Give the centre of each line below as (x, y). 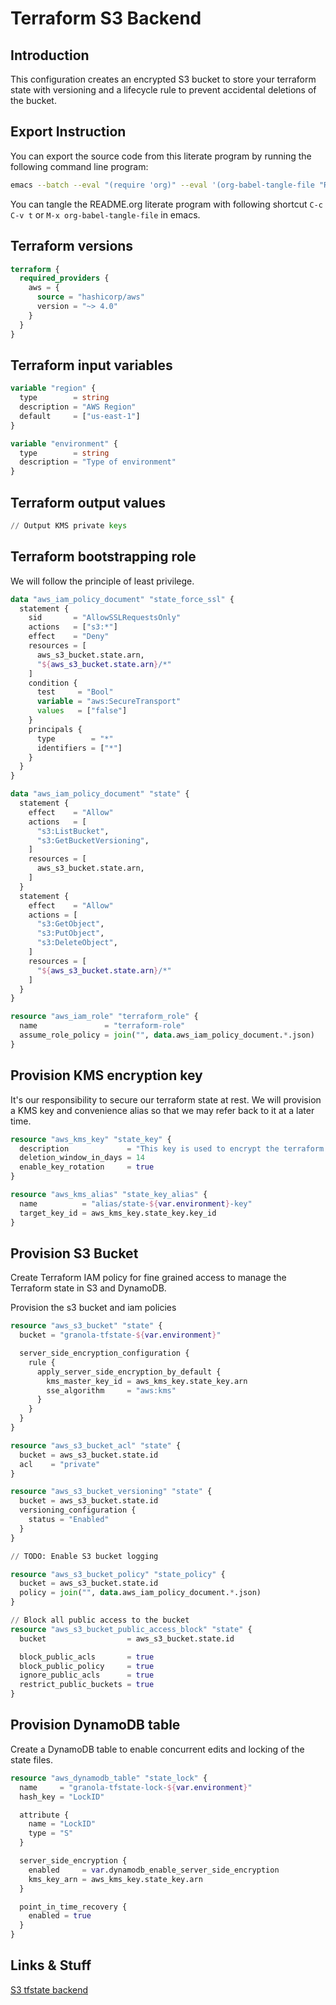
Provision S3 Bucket (74, 1253)
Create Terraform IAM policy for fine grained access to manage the (148, 1278)
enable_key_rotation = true (87, 1167)
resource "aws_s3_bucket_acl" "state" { (96, 1445)
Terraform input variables (91, 365)
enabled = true (60, 1916)
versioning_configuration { (78, 1510)
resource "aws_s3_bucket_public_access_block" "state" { (131, 1629)
